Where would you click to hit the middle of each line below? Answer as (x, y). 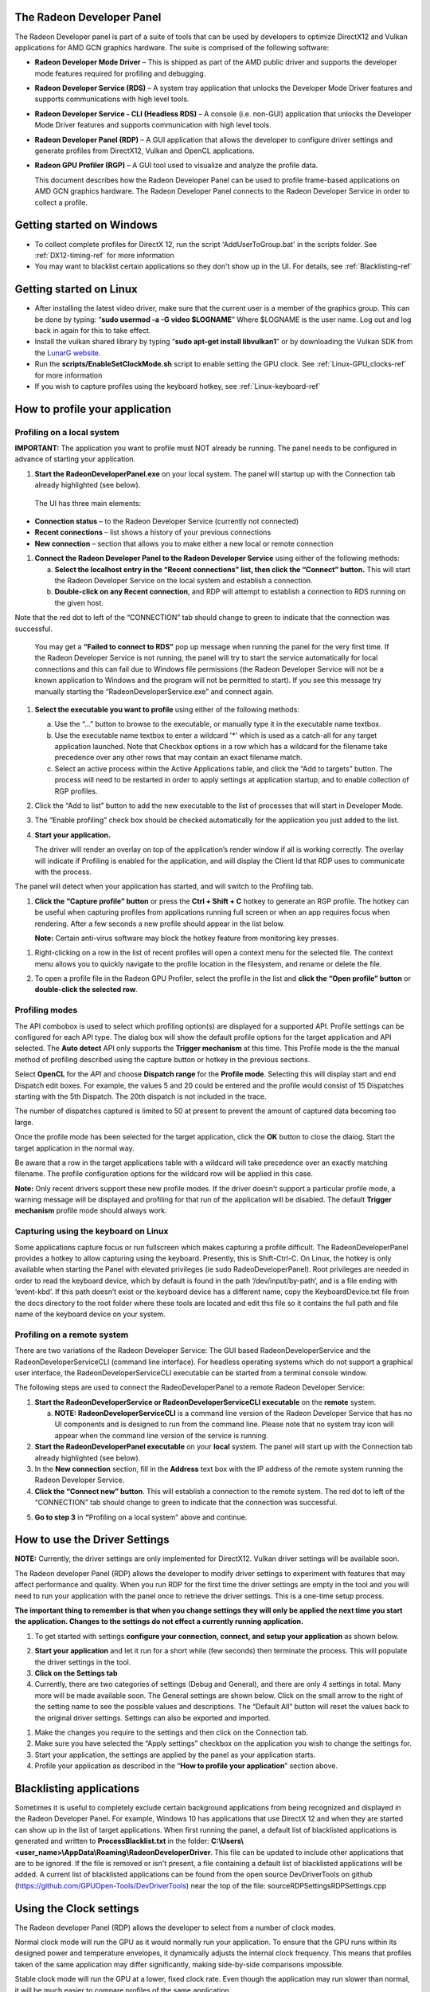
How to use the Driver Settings (92, 1540)
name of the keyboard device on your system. (90, 1314)
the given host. (79, 602)
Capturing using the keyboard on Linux (92, 1231)
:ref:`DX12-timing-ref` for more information (104, 255)
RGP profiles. (76, 791)
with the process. (63, 872)
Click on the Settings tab (76, 1673)
